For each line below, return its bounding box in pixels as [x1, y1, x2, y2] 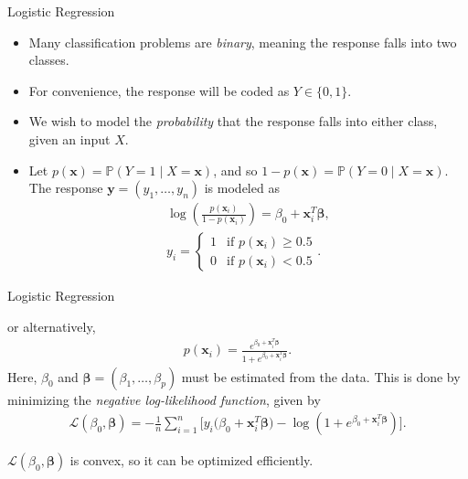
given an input [28, 129, 111, 148]
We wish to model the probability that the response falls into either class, [28, 112, 438, 131]
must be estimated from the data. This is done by [181, 367, 461, 386]
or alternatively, [7, 316, 96, 335]
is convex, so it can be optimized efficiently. [69, 451, 314, 470]
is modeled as [204, 178, 280, 197]
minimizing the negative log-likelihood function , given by [7, 389, 321, 409]
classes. [28, 50, 69, 69]
